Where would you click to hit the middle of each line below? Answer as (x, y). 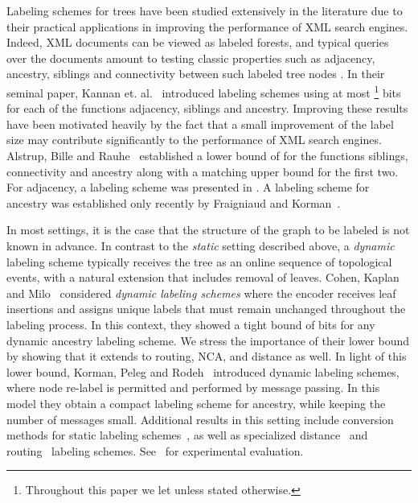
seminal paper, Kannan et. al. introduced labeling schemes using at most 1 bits (204, 91)
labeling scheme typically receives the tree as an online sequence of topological (199, 261)
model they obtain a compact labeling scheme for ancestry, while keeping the (196, 403)
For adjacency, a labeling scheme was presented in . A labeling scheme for (188, 187)
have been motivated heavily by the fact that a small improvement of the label (200, 124)
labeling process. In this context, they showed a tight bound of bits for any (191, 324)
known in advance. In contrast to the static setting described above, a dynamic (201, 245)
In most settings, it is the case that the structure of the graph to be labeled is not (208, 230)
